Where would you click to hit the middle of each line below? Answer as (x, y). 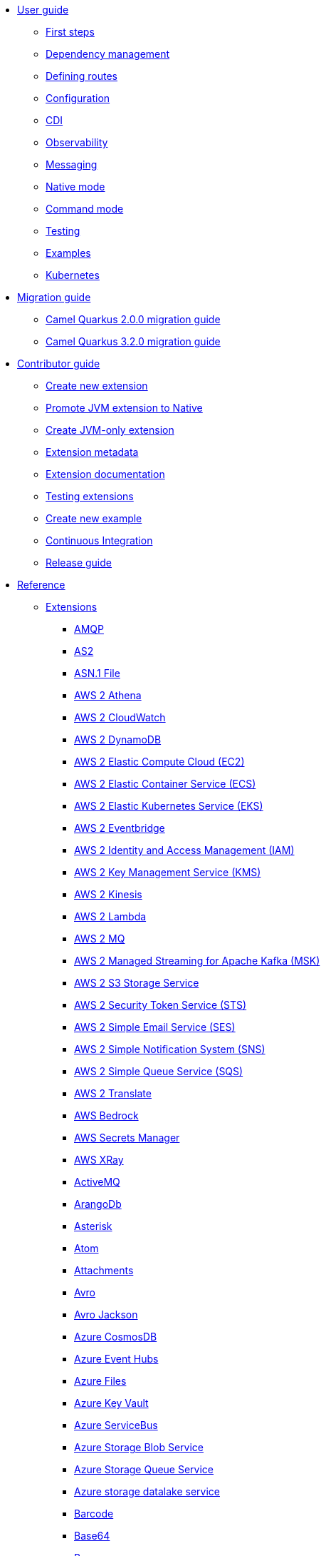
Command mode (85, 209)
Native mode (75, 187)
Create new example (94, 518)
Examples (68, 253)
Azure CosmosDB (116, 1337)
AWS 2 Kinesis (108, 894)
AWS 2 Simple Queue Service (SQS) (159, 1071)
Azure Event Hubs (116, 1359)
